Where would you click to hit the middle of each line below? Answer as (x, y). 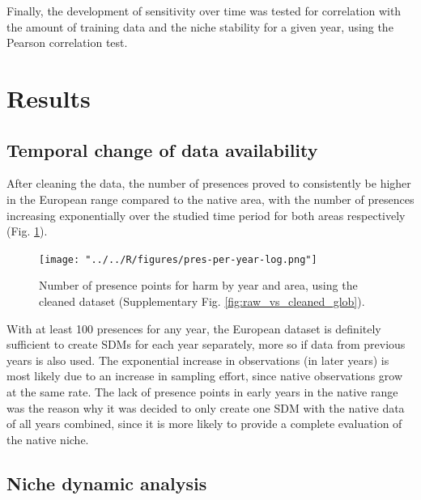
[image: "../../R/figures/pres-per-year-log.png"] (178, 259)
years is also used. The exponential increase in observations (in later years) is (198, 360)
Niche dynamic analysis (107, 483)
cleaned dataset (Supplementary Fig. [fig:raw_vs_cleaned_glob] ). (202, 301)
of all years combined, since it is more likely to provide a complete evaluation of (204, 424)
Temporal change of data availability (162, 149)
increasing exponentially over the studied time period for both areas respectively (206, 215)
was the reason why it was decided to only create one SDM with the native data (206, 407)
